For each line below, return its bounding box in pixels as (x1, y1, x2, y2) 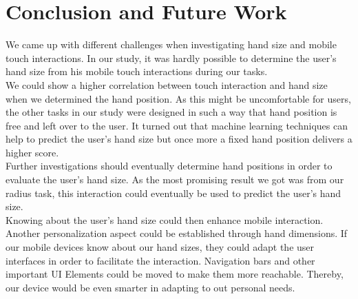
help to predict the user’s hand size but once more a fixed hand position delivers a (6, 132, 352, 146)
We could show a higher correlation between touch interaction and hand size (6, 77, 328, 92)
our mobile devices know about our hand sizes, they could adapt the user (6, 240, 315, 254)
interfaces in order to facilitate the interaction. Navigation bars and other (6, 253, 315, 267)
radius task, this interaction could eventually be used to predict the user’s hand (6, 185, 341, 200)
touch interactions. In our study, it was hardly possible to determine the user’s (6, 50, 337, 65)
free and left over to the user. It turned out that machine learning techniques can (6, 118, 348, 132)
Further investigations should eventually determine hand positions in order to (6, 158, 333, 173)
